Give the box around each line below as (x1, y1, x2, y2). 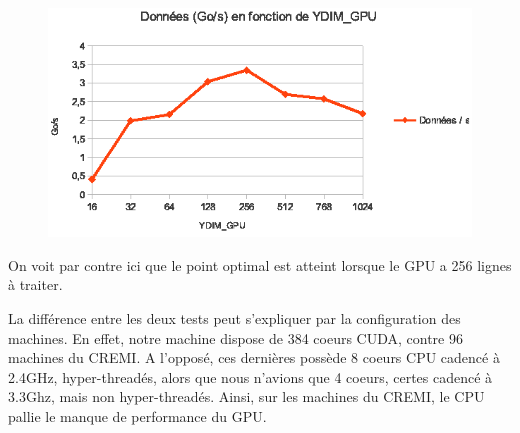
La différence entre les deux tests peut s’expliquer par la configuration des (8, 308, 461, 329)
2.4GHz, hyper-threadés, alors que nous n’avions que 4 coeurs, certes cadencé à (8, 366, 493, 387)
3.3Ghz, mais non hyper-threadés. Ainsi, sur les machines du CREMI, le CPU (8, 386, 485, 407)
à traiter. (8, 274, 63, 295)
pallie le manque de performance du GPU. (8, 406, 267, 427)
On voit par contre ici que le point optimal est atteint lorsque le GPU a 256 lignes (8, 254, 512, 275)
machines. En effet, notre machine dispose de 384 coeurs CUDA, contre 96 (8, 327, 463, 348)
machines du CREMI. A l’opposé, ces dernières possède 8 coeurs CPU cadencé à (8, 347, 500, 368)
